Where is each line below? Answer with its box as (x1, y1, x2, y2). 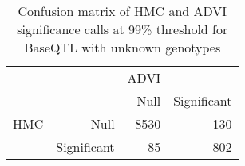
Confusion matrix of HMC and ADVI (18, 2, 227, 20)
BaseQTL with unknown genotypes (24, 38, 221, 56)
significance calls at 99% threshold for (17, 20, 228, 38)
